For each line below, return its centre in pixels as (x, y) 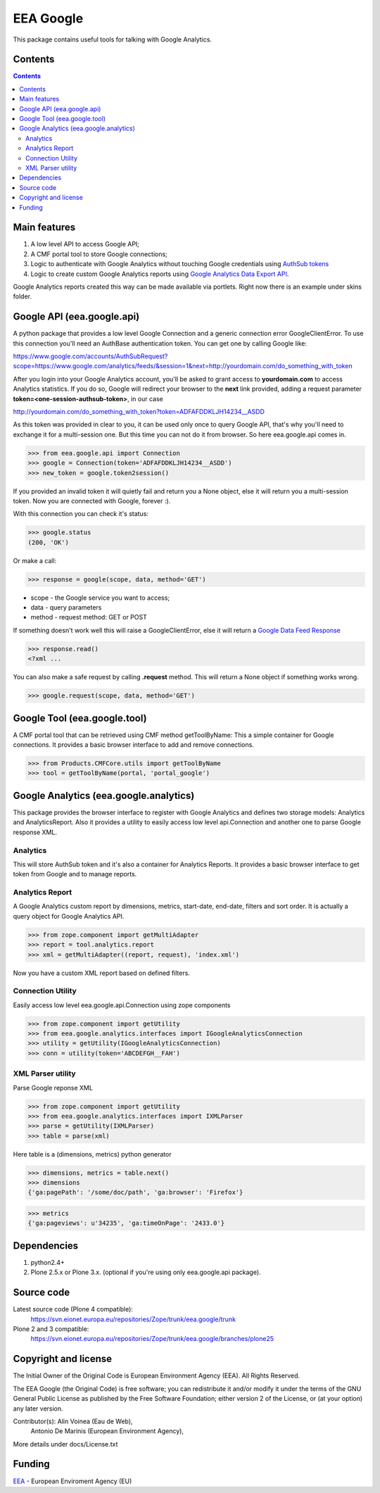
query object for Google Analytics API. (69, 916)
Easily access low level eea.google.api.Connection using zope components (122, 1005)
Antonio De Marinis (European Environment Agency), (107, 1431)
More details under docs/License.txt (65, 1444)
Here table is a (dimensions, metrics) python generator (92, 1154)
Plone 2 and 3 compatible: (51, 1329)
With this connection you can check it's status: (81, 514)
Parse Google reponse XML (53, 1088)
